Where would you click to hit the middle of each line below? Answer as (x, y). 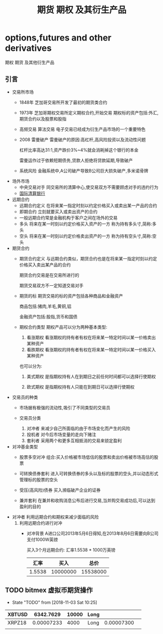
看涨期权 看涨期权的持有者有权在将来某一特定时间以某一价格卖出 (91, 337)
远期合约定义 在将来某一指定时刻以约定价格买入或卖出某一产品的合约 (88, 205)
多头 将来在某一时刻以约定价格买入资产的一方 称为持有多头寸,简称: (86, 224)
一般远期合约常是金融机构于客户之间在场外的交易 (68, 217)
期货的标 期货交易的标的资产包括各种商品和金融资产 (71, 296)
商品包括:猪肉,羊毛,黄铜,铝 (45, 306)
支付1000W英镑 (42, 539)
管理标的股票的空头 (39, 480)
